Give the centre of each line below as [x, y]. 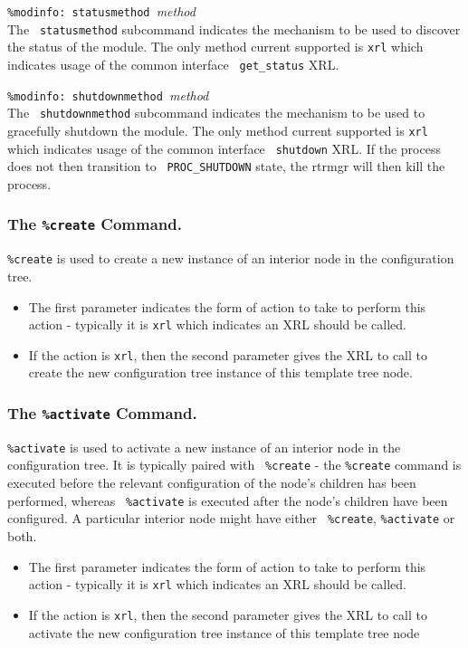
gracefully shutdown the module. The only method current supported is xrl [218, 130]
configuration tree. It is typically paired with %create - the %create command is [234, 465]
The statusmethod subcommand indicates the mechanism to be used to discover [234, 29]
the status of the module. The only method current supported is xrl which [215, 47]
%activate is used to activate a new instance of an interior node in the [204, 447]
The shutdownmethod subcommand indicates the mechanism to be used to [216, 113]
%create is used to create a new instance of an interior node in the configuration [231, 258]
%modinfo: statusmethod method [101, 11]
